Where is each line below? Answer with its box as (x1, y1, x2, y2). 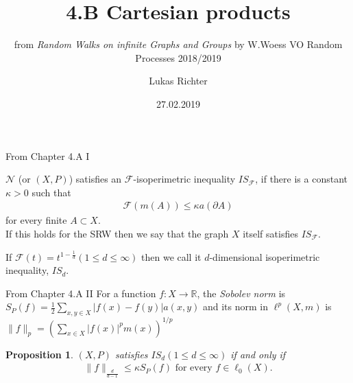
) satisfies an (69, 172, 122, 186)
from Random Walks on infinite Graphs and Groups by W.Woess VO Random (14, 37, 343, 51)
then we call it (141, 249, 202, 264)
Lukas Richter (149, 73, 208, 88)
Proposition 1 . (5, 347, 73, 361)
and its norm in (202, 299, 268, 314)
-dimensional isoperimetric (209, 249, 320, 264)
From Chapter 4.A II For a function (5, 286, 156, 300)
